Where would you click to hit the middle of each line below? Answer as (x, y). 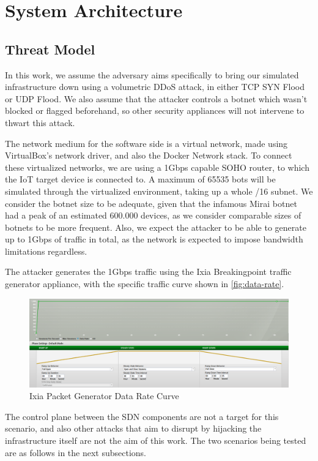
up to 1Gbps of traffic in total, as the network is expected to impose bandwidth (154, 239)
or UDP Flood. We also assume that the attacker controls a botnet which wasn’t (156, 98)
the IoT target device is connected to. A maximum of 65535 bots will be (140, 179)
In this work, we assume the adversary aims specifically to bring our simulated (152, 74)
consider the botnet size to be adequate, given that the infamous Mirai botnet (151, 203)
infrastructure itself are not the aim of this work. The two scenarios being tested (156, 440)
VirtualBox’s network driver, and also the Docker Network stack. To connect (149, 155)
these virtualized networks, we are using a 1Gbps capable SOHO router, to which (157, 167)
